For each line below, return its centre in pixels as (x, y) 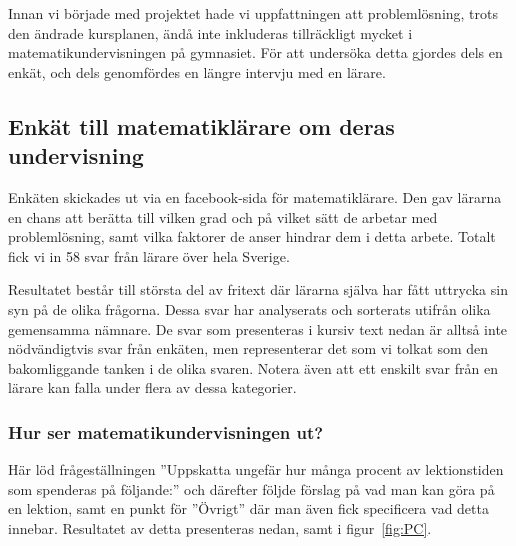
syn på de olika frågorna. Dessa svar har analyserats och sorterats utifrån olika (249, 308)
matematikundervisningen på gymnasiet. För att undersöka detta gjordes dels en (255, 52)
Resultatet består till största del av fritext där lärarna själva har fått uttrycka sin (258, 289)
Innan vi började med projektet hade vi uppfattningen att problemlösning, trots (253, 13)
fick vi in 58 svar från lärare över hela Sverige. (149, 255)
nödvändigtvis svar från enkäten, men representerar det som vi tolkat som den (248, 348)
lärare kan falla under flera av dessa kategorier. (152, 387)
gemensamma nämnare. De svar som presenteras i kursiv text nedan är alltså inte (258, 328)
